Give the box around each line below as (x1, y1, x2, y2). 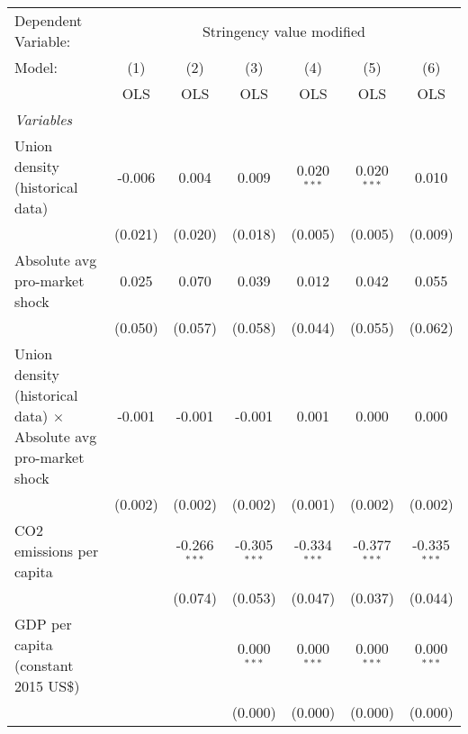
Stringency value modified (202, 20, 365, 41)
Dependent (14, 10, 83, 31)
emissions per (14, 540, 99, 561)
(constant (14, 655, 74, 675)
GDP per (14, 613, 72, 634)
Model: (14, 57, 58, 77)
